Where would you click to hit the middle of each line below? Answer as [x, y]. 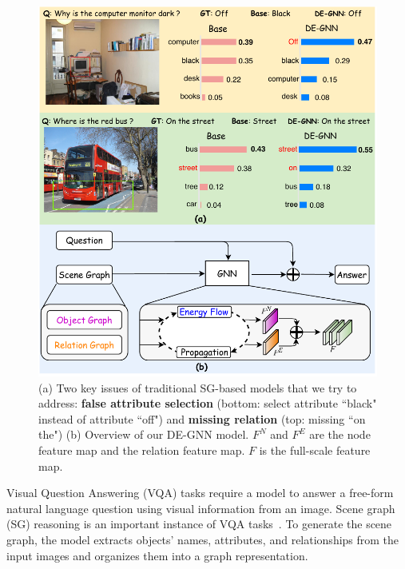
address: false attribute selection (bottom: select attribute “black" [208, 403]
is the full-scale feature [315, 450]
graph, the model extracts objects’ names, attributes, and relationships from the [203, 539]
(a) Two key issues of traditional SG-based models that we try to [198, 387]
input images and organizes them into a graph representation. [157, 555]
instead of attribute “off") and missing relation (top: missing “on [202, 418]
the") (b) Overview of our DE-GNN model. [144, 434]
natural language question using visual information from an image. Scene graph [201, 508]
